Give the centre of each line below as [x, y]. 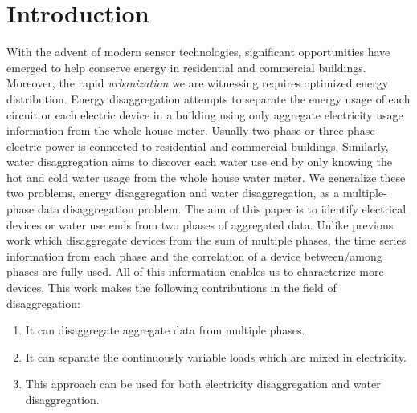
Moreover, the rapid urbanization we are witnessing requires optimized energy [198, 83]
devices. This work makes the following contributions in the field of [172, 287]
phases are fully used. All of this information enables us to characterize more [195, 271]
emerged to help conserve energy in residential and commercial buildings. [186, 67]
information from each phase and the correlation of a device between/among [194, 255]
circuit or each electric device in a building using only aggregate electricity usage [205, 114]
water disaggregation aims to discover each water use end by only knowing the [199, 162]
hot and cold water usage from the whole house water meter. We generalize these [206, 177]
